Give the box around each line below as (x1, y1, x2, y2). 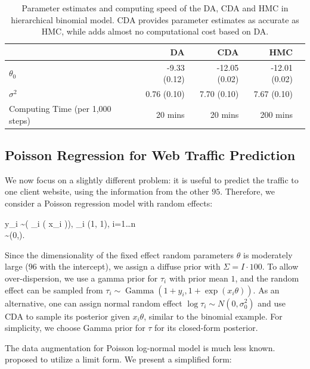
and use (258, 296, 286, 309)
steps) (9, 114, 30, 126)
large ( (5, 260, 29, 273)
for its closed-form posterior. (154, 321, 258, 334)
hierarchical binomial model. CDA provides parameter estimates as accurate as (11, 13, 299, 26)
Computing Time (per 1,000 (9, 102, 111, 114)
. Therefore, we (220, 185, 275, 198)
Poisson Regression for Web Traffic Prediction (5, 145, 296, 164)
